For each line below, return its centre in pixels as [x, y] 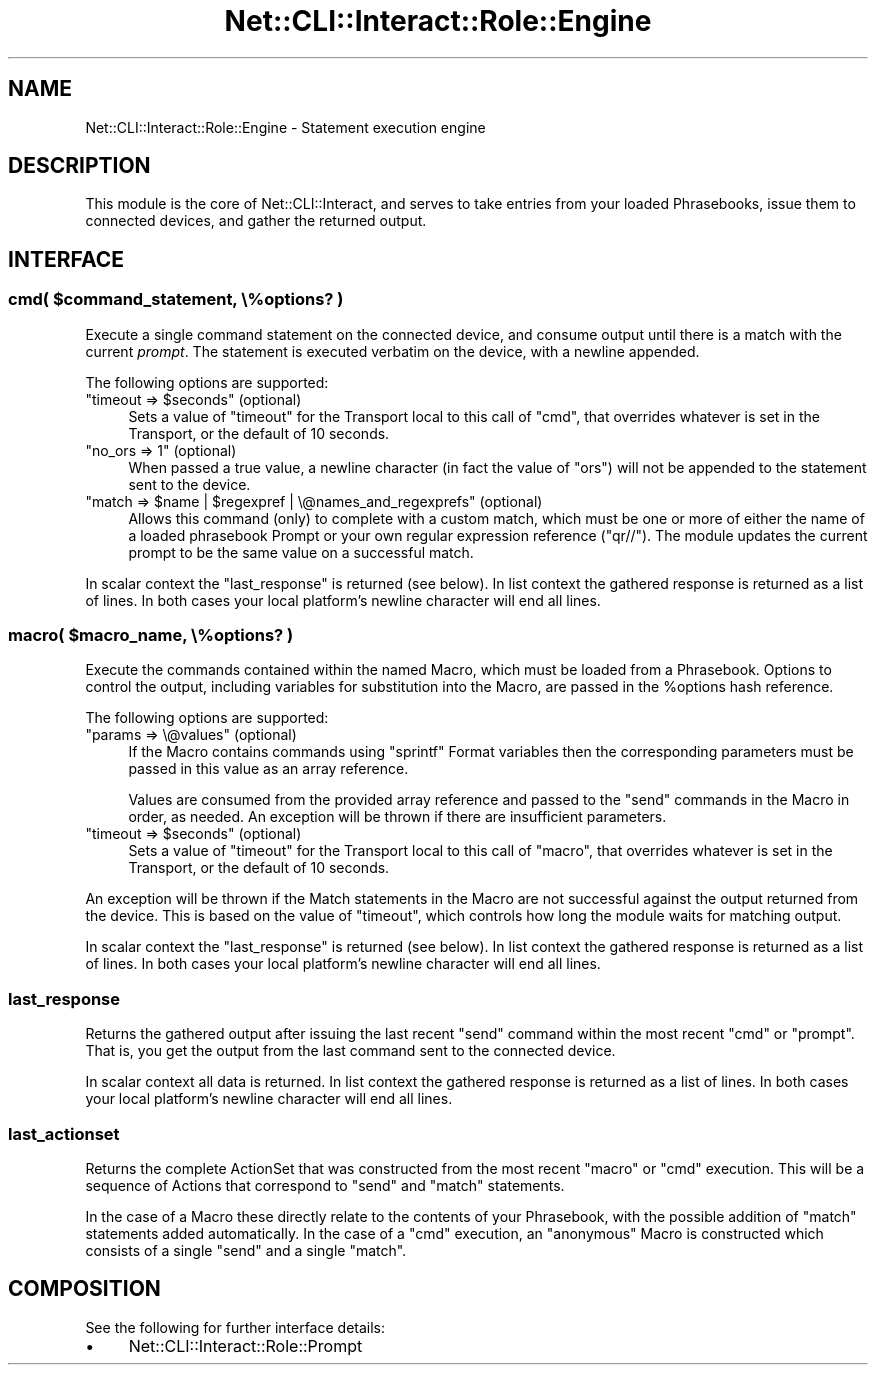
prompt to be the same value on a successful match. [301, 552]
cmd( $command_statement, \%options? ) [176, 299]
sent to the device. [189, 484]
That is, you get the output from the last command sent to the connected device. [350, 1051]
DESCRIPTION [79, 166]
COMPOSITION [84, 1289]
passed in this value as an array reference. [268, 769]
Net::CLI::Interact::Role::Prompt [245, 1345]
